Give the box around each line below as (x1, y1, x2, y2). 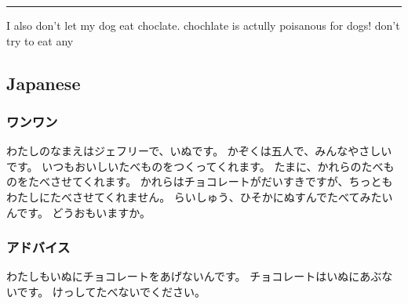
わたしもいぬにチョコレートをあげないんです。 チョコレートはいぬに (6, 268, 360, 284)
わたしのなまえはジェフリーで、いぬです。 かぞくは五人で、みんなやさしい (6, 143, 392, 159)
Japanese (6, 71, 81, 95)
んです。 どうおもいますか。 (6, 204, 151, 220)
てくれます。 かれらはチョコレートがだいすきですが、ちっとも (71, 173, 393, 190)
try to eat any (6, 32, 74, 49)
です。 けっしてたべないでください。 (16, 283, 206, 299)
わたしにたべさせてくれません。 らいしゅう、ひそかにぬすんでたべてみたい (6, 188, 393, 204)
